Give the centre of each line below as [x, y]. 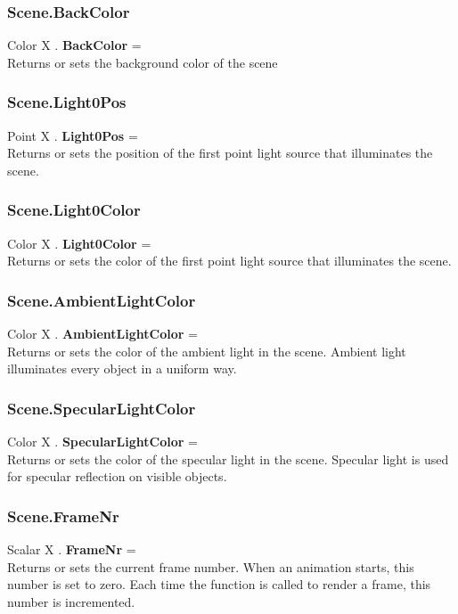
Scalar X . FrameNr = [72, 549]
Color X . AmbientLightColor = [102, 334]
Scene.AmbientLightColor [102, 300]
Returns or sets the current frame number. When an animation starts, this [211, 566]
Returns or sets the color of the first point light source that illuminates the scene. [229, 261]
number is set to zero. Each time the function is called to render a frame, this [219, 584]
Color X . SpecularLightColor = [102, 442]
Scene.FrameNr [63, 516]
